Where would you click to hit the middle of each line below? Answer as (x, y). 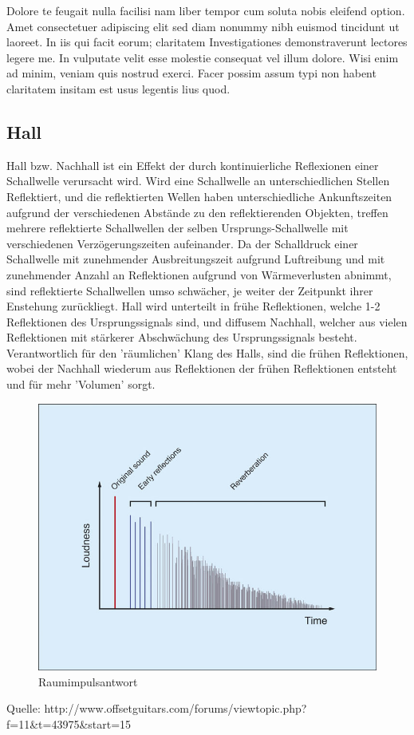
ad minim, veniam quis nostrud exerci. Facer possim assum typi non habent (191, 73)
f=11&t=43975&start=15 (69, 723)
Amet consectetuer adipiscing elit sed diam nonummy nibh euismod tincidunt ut (203, 26)
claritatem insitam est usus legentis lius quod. (118, 88)
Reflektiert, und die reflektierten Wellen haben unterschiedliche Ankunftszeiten (199, 196)
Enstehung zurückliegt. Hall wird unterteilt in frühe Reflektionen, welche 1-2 (193, 306)
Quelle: (24, 708)
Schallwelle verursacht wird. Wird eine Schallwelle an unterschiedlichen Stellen (198, 181)
